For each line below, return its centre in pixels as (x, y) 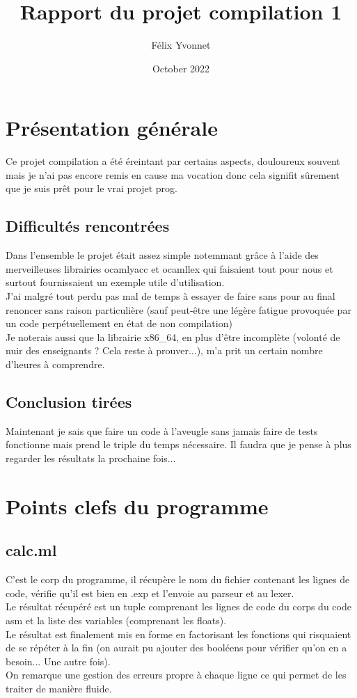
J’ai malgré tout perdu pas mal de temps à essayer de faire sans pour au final (170, 296)
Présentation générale (112, 128)
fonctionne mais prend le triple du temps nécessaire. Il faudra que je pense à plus (178, 444)
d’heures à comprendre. (55, 364)
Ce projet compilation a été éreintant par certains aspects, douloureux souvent (173, 161)
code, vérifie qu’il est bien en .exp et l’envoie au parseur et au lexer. (150, 593)
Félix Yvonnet (181, 45)
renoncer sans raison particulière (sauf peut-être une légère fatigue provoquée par (178, 309)
